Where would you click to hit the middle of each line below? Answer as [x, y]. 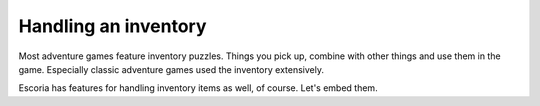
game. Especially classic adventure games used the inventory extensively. [171, 69]
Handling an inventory [112, 26]
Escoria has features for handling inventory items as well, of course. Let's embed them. [198, 88]
